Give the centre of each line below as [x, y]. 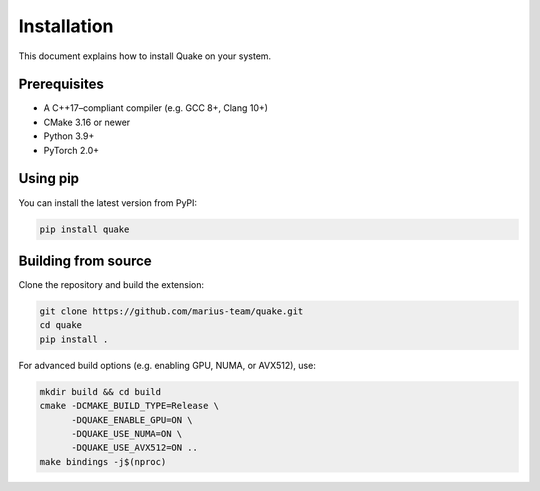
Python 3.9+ [69, 136]
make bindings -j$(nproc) [103, 461]
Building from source [85, 260]
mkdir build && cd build [100, 391]
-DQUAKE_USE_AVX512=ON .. [135, 448]
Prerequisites [61, 84]
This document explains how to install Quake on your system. [145, 56]
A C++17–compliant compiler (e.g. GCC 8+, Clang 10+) [156, 108]
